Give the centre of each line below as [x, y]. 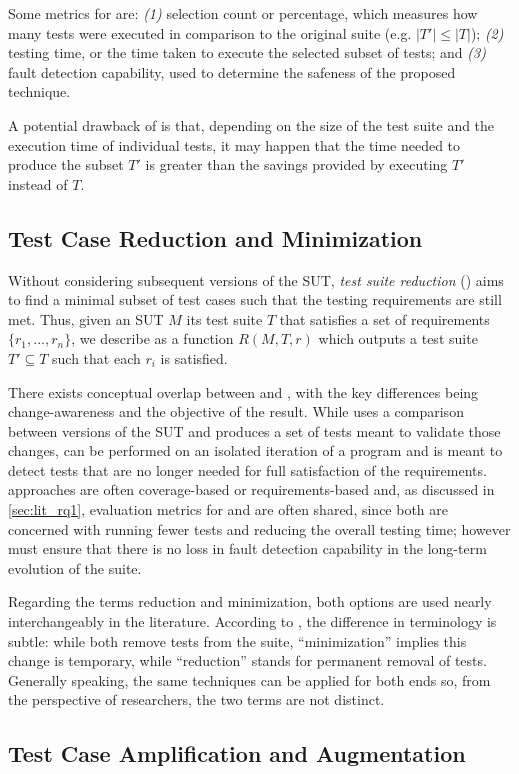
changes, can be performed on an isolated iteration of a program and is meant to [255, 450]
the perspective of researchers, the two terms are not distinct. [196, 699]
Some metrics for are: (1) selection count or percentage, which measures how [243, 13]
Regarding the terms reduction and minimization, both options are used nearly [250, 601]
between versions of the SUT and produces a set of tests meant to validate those [254, 430]
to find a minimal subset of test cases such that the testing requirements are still [255, 299]
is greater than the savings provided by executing [296, 164]
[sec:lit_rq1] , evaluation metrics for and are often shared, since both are [228, 509]
